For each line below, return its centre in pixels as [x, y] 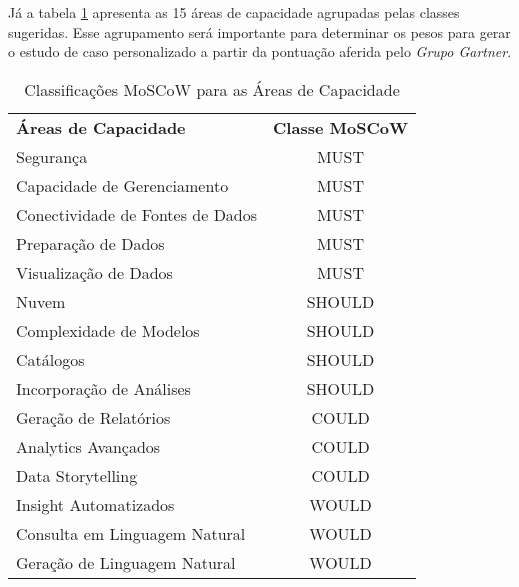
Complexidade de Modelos [108, 330]
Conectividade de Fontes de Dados [137, 214]
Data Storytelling [77, 475]
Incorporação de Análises [103, 388]
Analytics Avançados [88, 446]
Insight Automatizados [95, 504]
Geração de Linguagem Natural [126, 562]
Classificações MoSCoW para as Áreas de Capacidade [212, 89]
